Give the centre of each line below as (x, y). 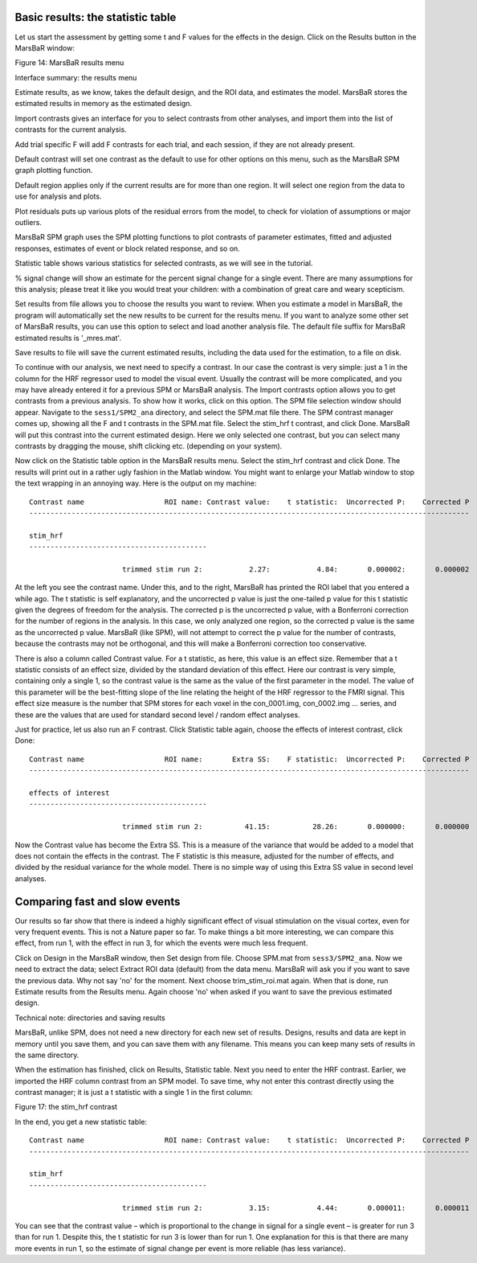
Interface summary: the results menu (76, 77)
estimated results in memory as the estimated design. (104, 104)
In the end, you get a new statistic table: (81, 1122)
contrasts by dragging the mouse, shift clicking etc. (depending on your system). (149, 446)
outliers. (28, 222)
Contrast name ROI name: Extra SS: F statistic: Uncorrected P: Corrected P (249, 759)
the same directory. (47, 1055)
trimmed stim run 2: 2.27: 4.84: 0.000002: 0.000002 (296, 569)
